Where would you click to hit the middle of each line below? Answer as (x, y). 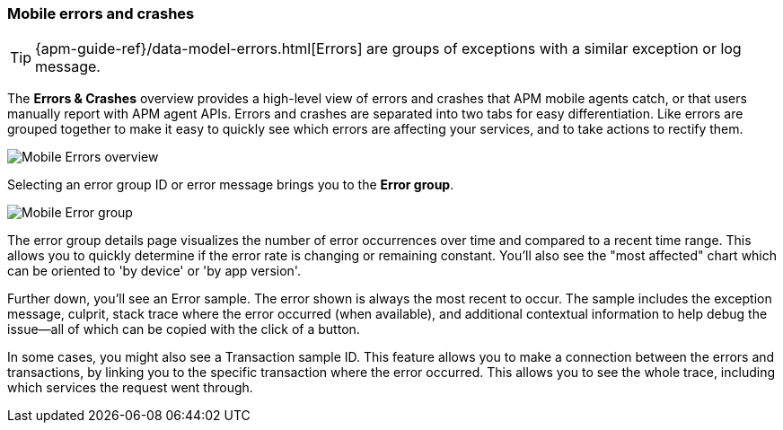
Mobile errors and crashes (101, 13)
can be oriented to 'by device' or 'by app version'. (154, 271)
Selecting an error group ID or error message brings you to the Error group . (231, 185)
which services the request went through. (130, 388)
